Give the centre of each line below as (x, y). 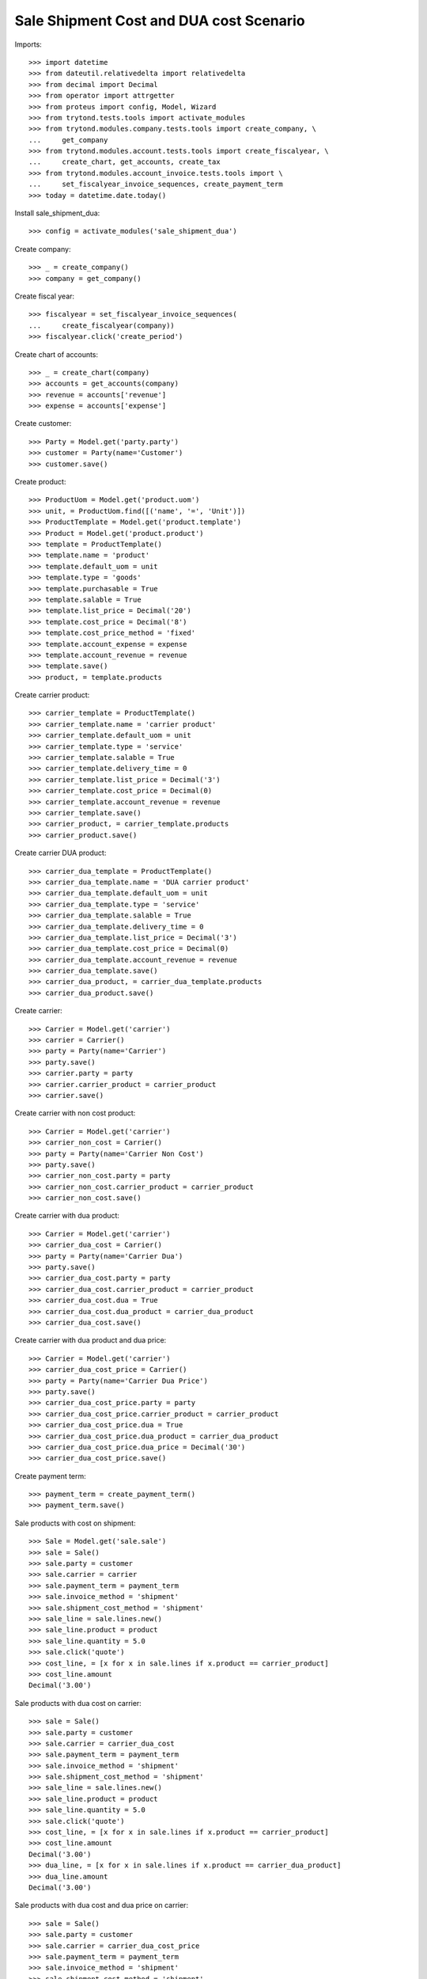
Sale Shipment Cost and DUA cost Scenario (160, 21)
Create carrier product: (52, 695)
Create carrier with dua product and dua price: (91, 1340)
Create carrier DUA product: (60, 853)
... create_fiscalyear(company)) (102, 325)
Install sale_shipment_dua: (57, 213)
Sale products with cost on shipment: (75, 1523)
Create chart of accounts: (57, 354)
